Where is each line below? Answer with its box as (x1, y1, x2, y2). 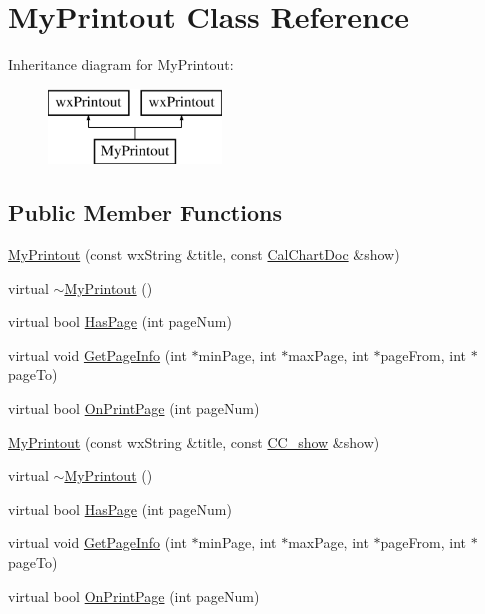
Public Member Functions (8, 197, 282, 228)
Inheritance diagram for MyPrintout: (8, 54, 234, 75)
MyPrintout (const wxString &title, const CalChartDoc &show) (8, 244, 400, 265)
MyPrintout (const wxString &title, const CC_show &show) (8, 431, 380, 452)
